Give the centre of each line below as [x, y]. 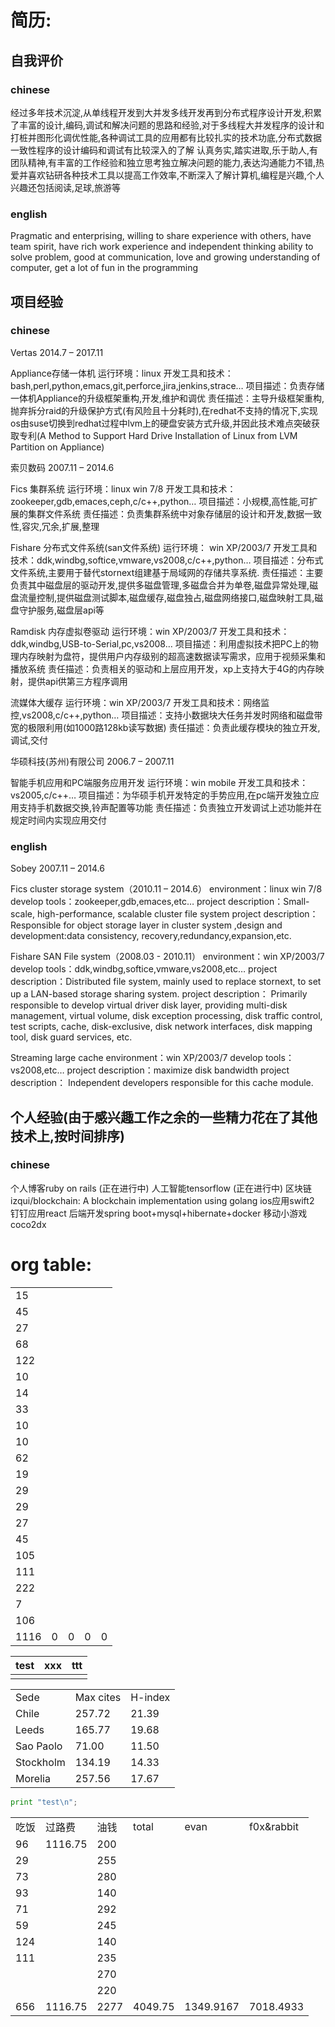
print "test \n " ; [44, 1802]
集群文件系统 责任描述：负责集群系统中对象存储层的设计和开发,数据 [166, 513]
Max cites [98, 1697]
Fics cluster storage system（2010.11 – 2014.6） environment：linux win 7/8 [166, 889]
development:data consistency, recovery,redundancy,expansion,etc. [151, 936]
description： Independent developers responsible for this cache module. [162, 1083]
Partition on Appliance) [57, 447]
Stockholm [40, 1762]
